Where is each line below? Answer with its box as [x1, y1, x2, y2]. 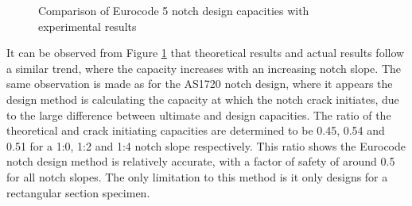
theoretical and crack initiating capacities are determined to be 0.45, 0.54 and [6, 122, 385, 139]
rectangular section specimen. [6, 184, 150, 200]
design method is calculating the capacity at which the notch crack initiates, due [6, 90, 399, 107]
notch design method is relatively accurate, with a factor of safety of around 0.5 [6, 153, 395, 170]
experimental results [38, 17, 137, 34]
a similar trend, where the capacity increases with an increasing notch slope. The [6, 59, 401, 76]
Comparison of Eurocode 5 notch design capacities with [38, 2, 309, 18]
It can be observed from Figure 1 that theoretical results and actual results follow [6, 44, 405, 61]
